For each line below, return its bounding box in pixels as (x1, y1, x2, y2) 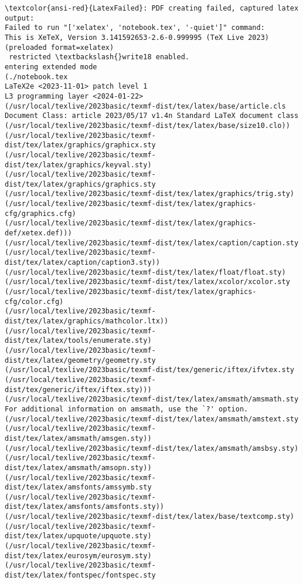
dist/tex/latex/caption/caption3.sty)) (5, 258, 160, 267)
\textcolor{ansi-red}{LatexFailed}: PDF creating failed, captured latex (5, 4, 299, 12)
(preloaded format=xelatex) (5, 43, 114, 52)
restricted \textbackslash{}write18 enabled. (9, 53, 189, 62)
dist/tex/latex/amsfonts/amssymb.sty (5, 483, 152, 492)
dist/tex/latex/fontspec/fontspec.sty (5, 571, 156, 580)
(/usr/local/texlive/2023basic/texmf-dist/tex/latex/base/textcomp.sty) (5, 512, 294, 521)
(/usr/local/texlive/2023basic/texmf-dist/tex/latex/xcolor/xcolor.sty (5, 278, 290, 286)
